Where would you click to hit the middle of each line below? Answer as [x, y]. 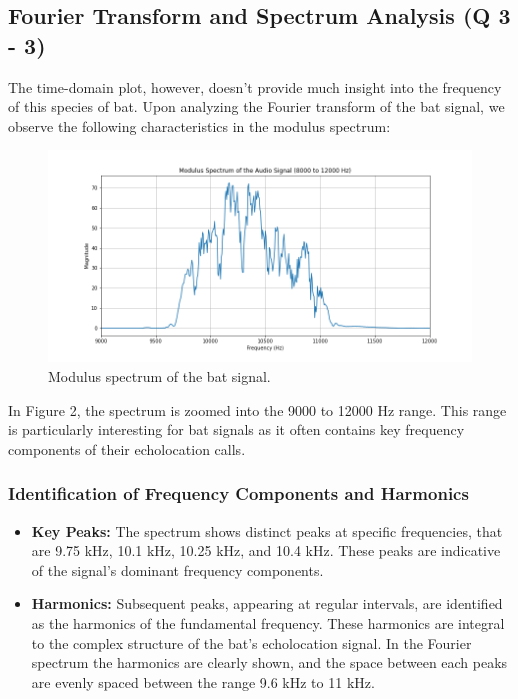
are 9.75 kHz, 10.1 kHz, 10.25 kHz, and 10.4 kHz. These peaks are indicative [266, 550]
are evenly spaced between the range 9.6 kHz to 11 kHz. [203, 681]
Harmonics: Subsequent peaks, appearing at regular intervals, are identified [267, 603]
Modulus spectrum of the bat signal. [159, 375]
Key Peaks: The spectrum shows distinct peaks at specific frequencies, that [267, 530]
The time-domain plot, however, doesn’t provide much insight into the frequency [255, 86]
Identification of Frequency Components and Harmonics [238, 493]
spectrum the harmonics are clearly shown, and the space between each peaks [269, 662]
